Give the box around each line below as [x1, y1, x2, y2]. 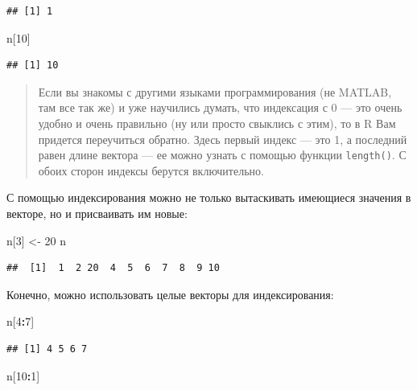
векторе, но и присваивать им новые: [6, 205, 188, 221]
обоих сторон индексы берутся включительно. [38, 162, 264, 179]
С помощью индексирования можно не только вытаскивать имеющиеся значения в [6, 189, 411, 206]
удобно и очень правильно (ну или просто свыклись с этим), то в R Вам [38, 114, 396, 131]
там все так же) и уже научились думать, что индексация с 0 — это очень [38, 99, 403, 116]
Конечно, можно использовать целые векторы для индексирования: [6, 285, 334, 302]
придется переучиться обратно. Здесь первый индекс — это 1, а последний [38, 130, 407, 147]
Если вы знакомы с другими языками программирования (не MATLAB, [38, 83, 392, 100]
